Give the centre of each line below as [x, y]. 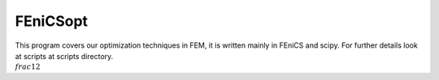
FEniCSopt [52, 21]
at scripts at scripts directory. [64, 56]
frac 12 [28, 67]
